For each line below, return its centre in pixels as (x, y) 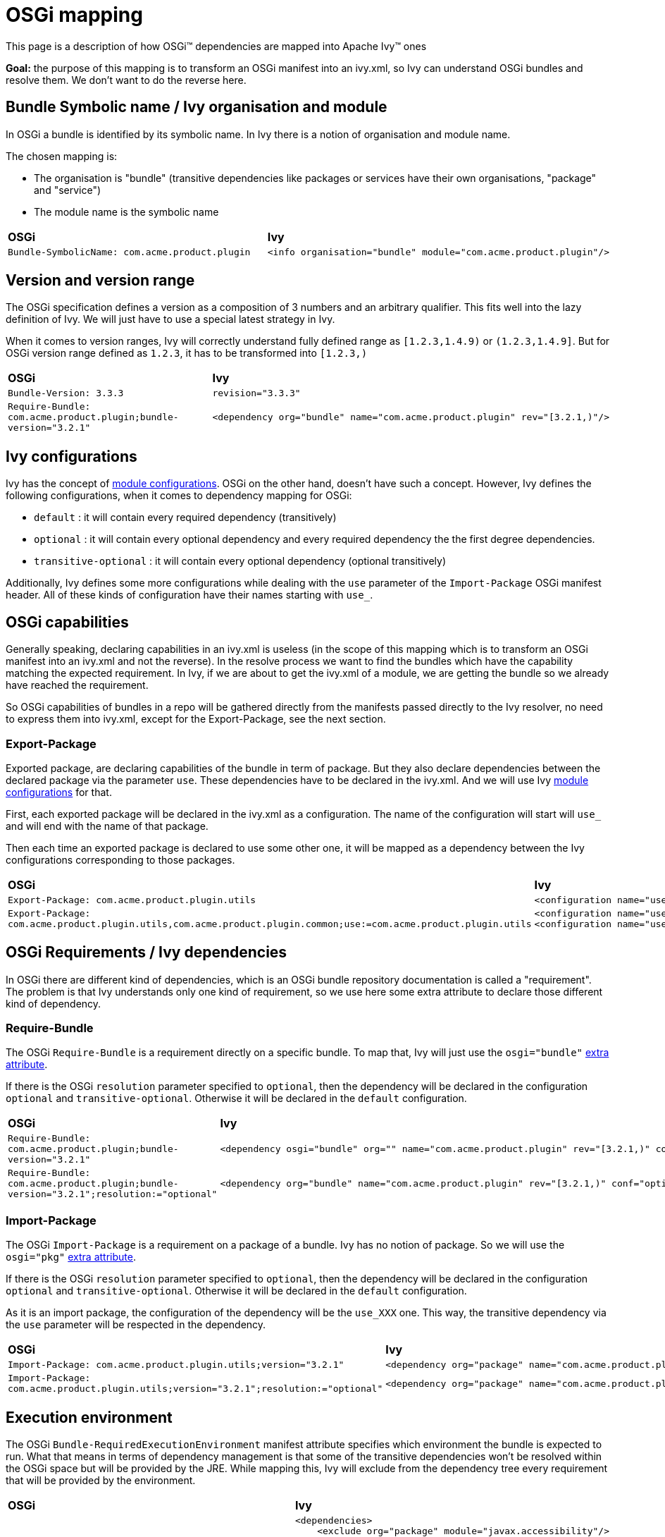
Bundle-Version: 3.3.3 (66, 393)
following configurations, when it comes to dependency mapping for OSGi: (179, 496)
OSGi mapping (74, 15)
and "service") (68, 190)
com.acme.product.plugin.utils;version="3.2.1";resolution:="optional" (195, 1389)
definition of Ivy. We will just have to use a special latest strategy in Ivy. (170, 319)
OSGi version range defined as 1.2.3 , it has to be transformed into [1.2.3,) (187, 353)
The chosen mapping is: (62, 156)
